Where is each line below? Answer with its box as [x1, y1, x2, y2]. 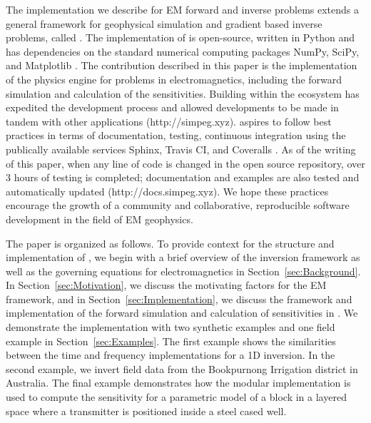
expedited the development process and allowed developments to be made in [6, 100, 339, 115]
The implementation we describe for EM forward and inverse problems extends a [6, 2, 359, 16]
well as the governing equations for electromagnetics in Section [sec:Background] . [6, 263, 361, 278]
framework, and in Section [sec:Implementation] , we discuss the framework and [6, 291, 352, 306]
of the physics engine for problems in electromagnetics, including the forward [6, 71, 342, 86]
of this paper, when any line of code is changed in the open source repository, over [6, 156, 365, 170]
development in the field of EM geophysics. [6, 211, 193, 226]
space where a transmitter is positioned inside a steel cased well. [6, 403, 287, 418]
